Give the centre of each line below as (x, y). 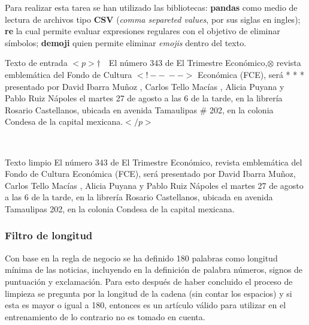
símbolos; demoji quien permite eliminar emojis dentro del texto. (126, 42)
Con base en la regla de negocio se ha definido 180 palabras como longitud (141, 258)
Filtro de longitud (49, 235)
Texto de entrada (36, 63)
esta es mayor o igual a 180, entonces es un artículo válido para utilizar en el (146, 305)
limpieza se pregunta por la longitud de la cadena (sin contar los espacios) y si (149, 293)
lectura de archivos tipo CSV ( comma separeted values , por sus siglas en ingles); (153, 19)
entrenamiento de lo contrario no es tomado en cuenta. (105, 316)
